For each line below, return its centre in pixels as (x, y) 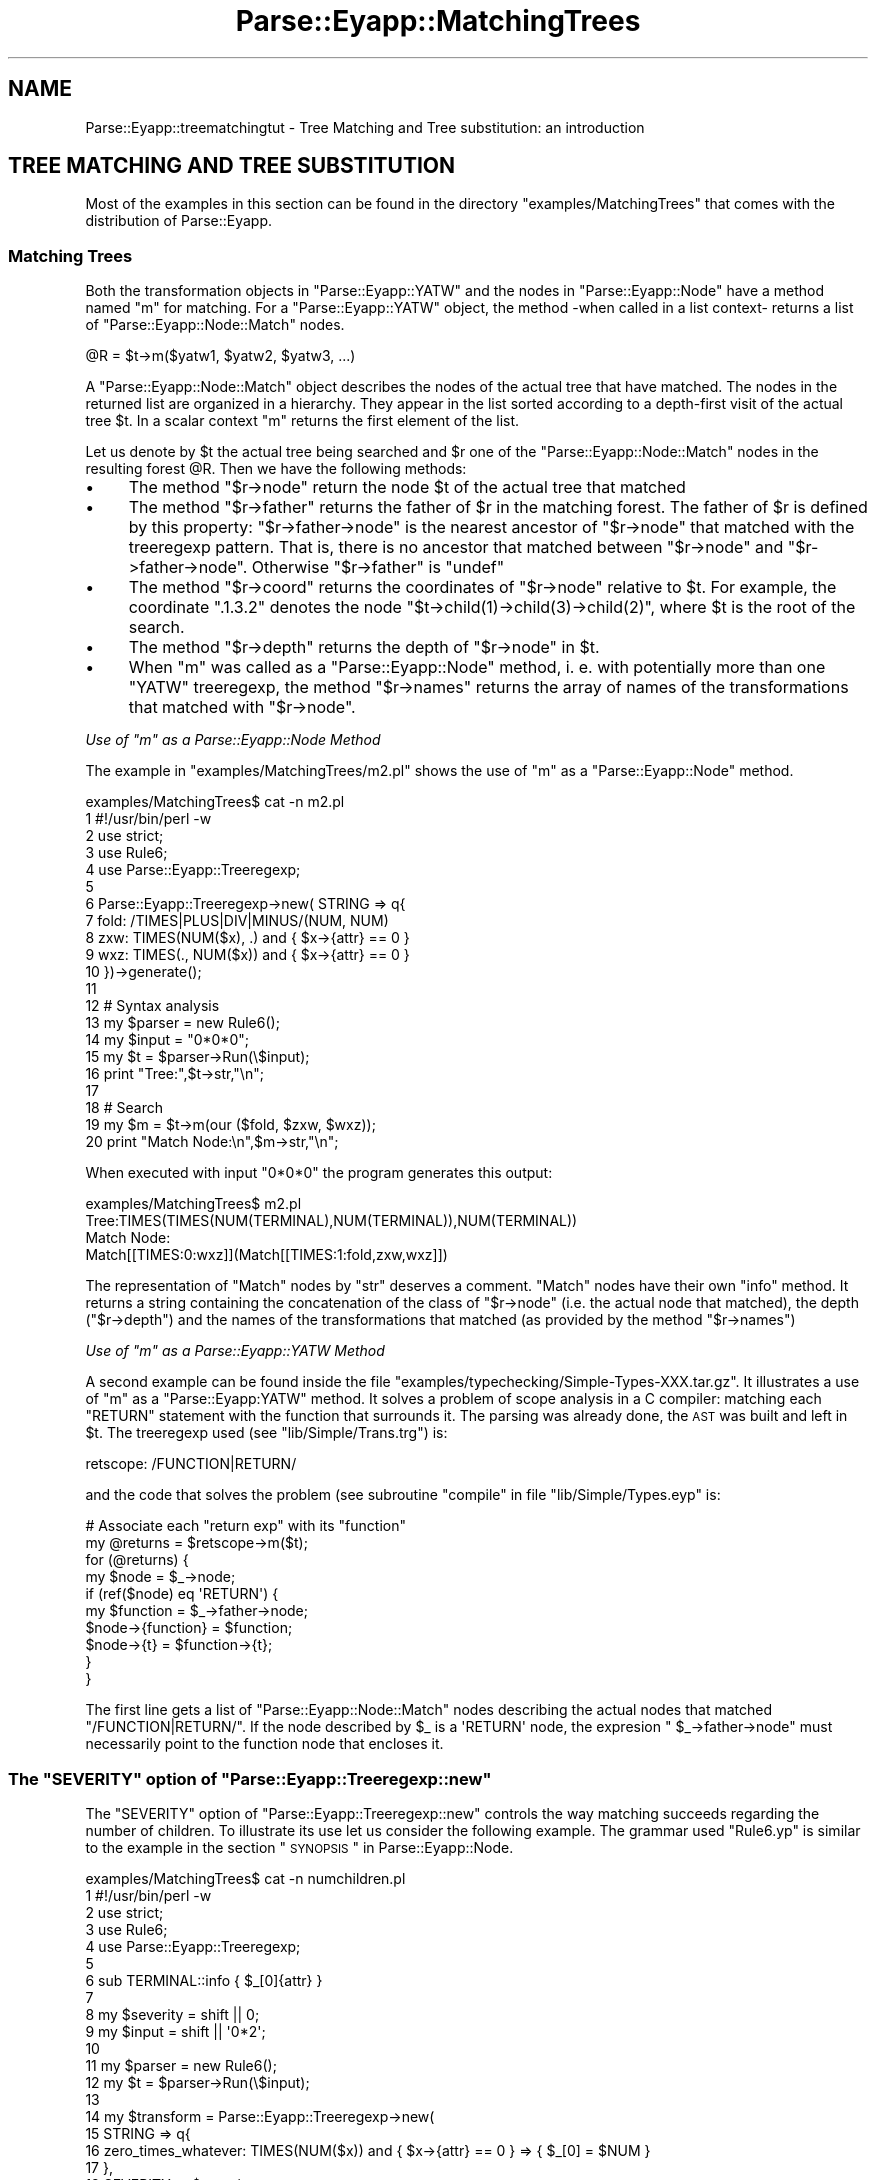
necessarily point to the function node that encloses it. (264, 1744)
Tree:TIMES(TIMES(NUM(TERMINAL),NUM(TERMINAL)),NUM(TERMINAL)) (331, 1221)
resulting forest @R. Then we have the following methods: (276, 469)
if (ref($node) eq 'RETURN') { (182, 1594)
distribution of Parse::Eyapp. (179, 221)
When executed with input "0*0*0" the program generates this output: (319, 1173)
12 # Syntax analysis (152, 1006)
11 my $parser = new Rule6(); (181, 2065)
